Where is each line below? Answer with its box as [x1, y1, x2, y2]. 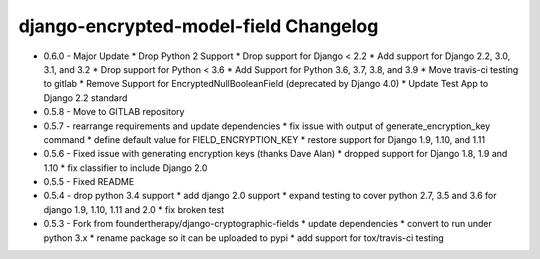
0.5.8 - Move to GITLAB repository [43, 106, 185, 118]
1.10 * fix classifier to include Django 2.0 [43, 161, 208, 174]
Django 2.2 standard [43, 91, 128, 104]
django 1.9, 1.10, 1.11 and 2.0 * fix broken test [43, 203, 225, 215]
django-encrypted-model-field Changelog [18, 15, 379, 37]
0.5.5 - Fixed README [43, 176, 135, 188]
